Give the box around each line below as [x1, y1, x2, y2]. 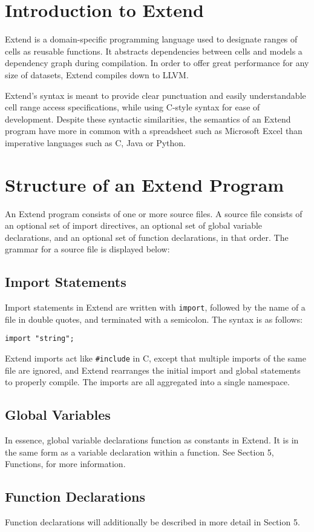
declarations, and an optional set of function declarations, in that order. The [5, 231, 289, 243]
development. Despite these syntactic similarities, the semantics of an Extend [5, 112, 291, 125]
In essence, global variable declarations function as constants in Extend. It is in [5, 434, 299, 446]
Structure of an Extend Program [5, 172, 284, 197]
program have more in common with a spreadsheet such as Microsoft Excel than [5, 124, 303, 137]
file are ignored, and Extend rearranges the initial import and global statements [5, 363, 301, 376]
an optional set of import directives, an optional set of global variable [5, 219, 263, 232]
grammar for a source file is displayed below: [5, 243, 170, 255]
